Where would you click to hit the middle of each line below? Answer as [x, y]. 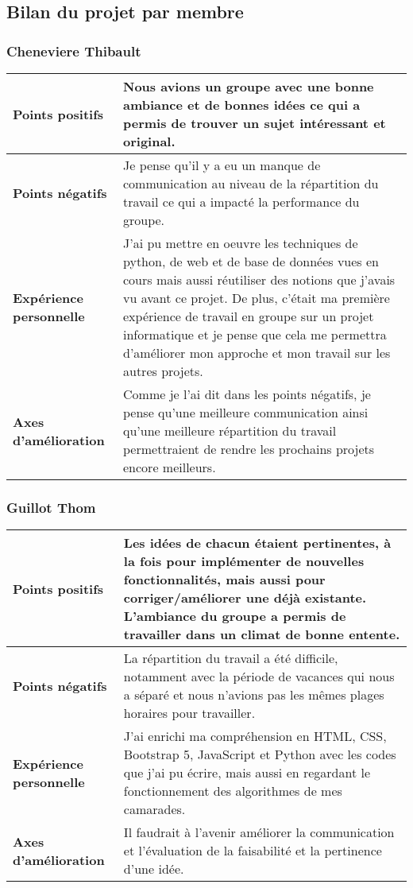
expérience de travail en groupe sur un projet [249, 316]
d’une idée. [154, 869]
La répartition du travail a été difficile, [231, 658]
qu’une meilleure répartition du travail [230, 430]
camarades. [154, 809]
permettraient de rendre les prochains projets [249, 449]
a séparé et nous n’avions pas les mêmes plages [254, 695]
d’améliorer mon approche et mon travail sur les [257, 353]
